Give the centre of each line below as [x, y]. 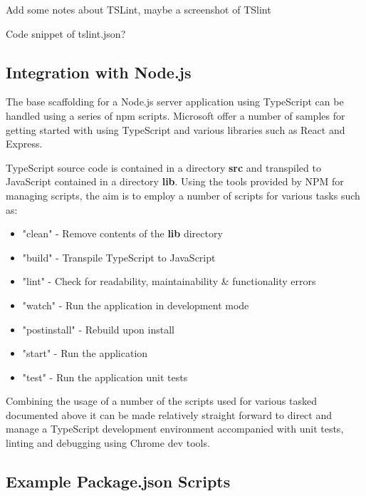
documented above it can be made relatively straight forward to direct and [169, 414]
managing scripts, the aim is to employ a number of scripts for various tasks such [183, 195]
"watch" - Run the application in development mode [136, 305]
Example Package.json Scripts [118, 481]
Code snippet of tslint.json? [66, 33]
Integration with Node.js [99, 72]
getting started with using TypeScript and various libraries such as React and [176, 129]
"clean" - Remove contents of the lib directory [122, 233]
